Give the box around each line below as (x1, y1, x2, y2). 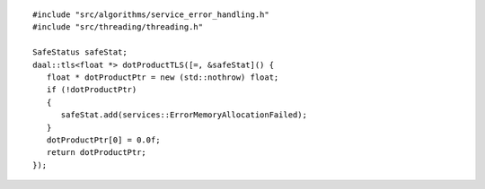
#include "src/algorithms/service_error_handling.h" (32, 10, 269, 20)
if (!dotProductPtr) (46, 85, 137, 95)
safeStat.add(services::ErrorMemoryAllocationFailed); (60, 110, 307, 120)
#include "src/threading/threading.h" (32, 22, 204, 32)
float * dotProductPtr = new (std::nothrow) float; (46, 72, 279, 82)
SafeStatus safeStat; (32, 47, 128, 57)
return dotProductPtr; (46, 148, 147, 158)
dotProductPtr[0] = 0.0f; (46, 134, 161, 145)
